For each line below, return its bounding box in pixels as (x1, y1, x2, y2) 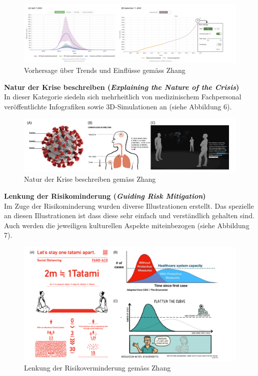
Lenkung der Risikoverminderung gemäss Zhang (24, 363, 171, 373)
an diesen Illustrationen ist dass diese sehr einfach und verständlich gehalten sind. (4, 210, 254, 221)
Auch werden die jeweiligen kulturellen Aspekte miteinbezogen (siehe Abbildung (4, 220, 249, 230)
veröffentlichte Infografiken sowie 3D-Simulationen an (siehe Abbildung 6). (4, 101, 232, 111)
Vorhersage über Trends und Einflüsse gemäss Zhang (24, 65, 185, 75)
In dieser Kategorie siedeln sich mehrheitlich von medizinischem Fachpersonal (4, 91, 241, 102)
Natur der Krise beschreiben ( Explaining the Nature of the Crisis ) (4, 81, 239, 92)
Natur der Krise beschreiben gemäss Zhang (24, 174, 156, 184)
